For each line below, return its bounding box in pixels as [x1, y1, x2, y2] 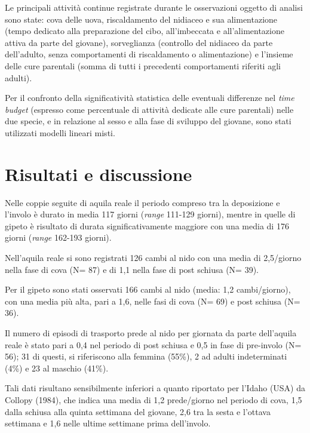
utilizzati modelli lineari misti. [5, 126, 115, 139]
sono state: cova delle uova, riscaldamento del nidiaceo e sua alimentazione [5, 13, 278, 25]
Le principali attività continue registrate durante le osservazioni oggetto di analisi [5, 1, 303, 13]
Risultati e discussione [5, 161, 192, 186]
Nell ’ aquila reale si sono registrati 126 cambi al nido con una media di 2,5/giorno [5, 251, 302, 264]
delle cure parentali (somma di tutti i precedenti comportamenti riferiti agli [5, 59, 281, 72]
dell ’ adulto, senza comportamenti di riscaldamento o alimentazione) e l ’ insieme [5, 48, 293, 60]
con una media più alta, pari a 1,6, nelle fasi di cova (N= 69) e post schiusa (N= [5, 294, 300, 307]
